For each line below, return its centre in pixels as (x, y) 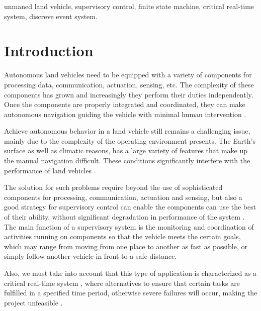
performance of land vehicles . (50, 170)
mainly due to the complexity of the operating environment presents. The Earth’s (130, 140)
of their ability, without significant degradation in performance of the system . (124, 217)
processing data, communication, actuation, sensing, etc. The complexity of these (129, 84)
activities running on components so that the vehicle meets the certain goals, (122, 236)
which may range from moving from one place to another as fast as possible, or (126, 246)
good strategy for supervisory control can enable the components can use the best (130, 207)
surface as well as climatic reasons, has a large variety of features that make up (126, 150)
